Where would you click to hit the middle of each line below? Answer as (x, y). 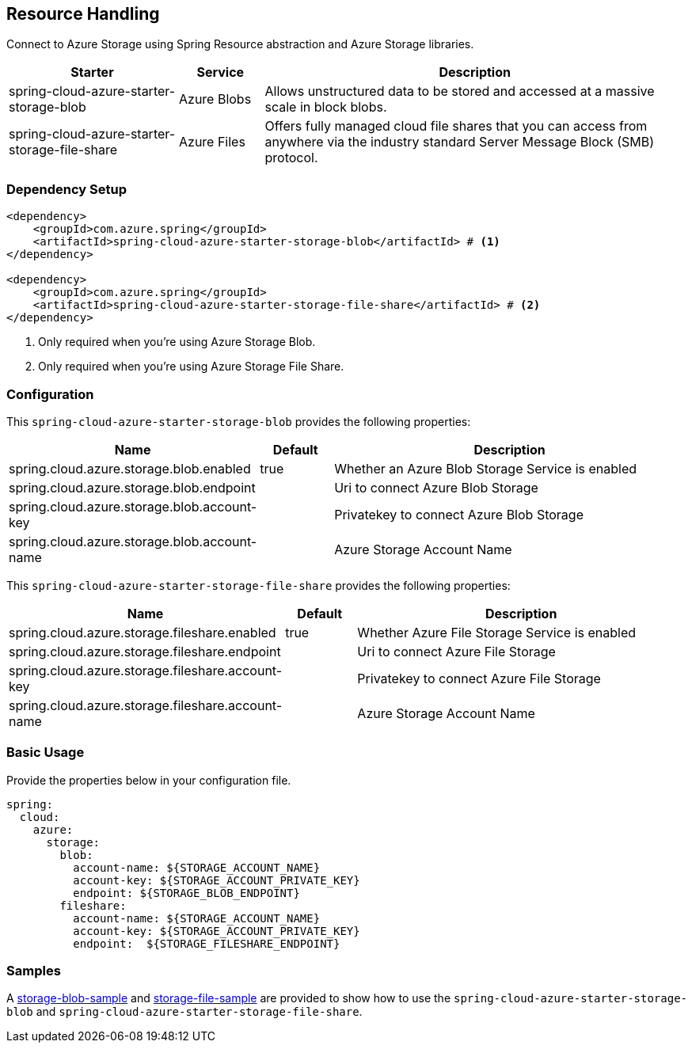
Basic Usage (46, 753)
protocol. (291, 158)
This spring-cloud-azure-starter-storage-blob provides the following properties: (239, 421)
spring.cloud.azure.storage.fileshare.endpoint (145, 651)
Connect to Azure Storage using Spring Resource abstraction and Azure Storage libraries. (240, 44)
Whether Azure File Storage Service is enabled (497, 632)
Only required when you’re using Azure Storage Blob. (177, 342)
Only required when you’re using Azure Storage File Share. (191, 367)
